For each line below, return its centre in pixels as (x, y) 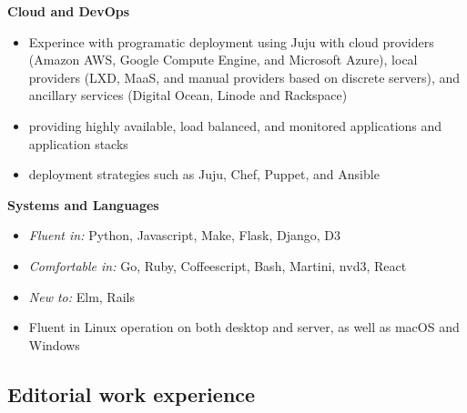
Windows (54, 344)
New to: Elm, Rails (81, 296)
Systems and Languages (83, 204)
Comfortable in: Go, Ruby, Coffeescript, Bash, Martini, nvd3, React (218, 265)
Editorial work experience (132, 393)
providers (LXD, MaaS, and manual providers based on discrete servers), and (244, 77)
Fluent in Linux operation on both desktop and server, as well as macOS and (244, 327)
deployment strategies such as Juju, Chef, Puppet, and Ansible (204, 174)
